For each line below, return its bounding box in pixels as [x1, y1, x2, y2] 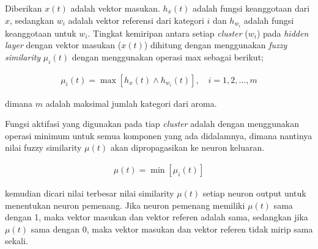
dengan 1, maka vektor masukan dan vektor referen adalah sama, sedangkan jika [5, 211, 308, 223]
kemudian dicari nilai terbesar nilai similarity [5, 187, 174, 200]
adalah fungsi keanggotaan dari [193, 2, 310, 14]
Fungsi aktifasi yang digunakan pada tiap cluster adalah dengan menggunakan [5, 117, 299, 130]
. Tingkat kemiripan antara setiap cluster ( [87, 26, 248, 39]
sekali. [5, 234, 28, 247]
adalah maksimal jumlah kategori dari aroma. [45, 96, 217, 109]
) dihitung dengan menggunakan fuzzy [144, 38, 287, 51]
